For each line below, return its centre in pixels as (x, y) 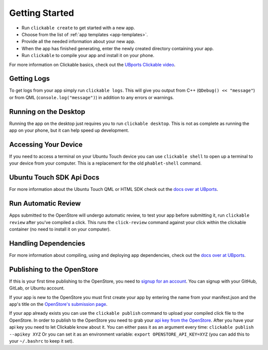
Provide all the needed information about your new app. (79, 42)
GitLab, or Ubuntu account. (37, 288)
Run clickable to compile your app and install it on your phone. (88, 56)
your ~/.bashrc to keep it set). (41, 341)
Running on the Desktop (47, 112)
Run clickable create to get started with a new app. (78, 28)
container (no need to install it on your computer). (60, 229)
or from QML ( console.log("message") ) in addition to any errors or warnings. (92, 97)
